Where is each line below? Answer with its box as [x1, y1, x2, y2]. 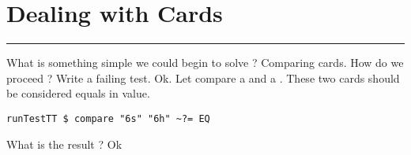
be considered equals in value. [6, 85, 150, 101]
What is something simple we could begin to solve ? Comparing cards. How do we [6, 54, 404, 71]
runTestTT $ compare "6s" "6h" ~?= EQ [6, 113, 210, 124]
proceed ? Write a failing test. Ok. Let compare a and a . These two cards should [6, 69, 400, 86]
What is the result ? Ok [6, 135, 123, 152]
